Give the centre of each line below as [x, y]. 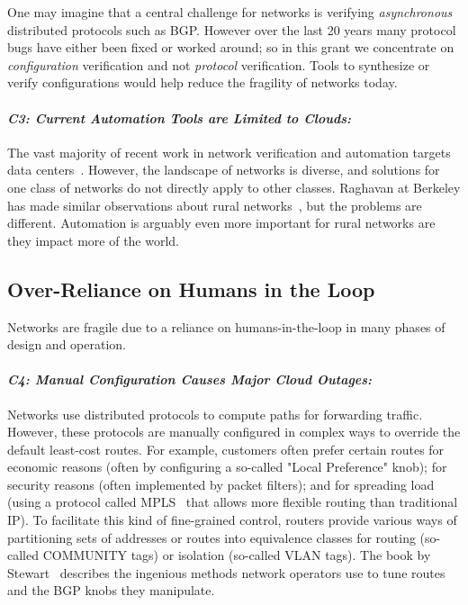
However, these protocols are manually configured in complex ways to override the [234, 432]
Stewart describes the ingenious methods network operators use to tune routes [226, 572]
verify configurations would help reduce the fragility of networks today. [202, 82]
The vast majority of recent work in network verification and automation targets [229, 152]
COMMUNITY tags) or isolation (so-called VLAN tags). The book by [237, 555]
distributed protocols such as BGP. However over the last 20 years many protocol [232, 29]
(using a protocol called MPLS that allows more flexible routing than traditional [233, 502]
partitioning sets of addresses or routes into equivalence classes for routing [211, 537]
